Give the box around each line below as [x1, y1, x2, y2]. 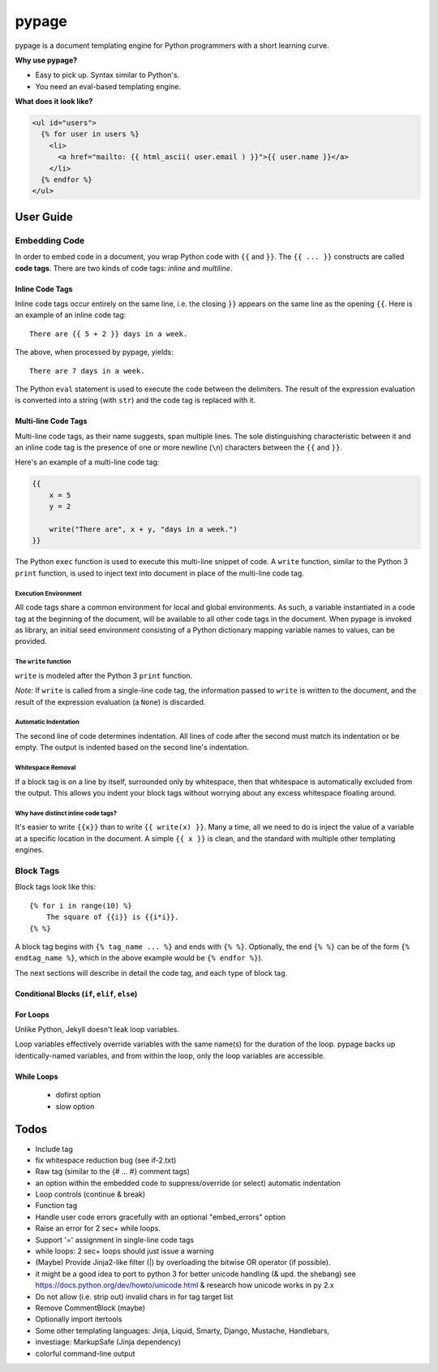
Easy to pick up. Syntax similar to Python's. [35, 70, 180, 80]
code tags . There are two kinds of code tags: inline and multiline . [15, 263, 233, 273]
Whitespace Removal [15, 764, 76, 772]
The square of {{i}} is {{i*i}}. [45, 913, 180, 921]
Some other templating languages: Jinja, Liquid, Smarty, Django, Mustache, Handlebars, [35, 1326, 330, 1335]
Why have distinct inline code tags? [15, 809, 118, 818]
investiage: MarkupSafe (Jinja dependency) [35, 1337, 182, 1347]
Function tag [35, 1201, 78, 1210]
